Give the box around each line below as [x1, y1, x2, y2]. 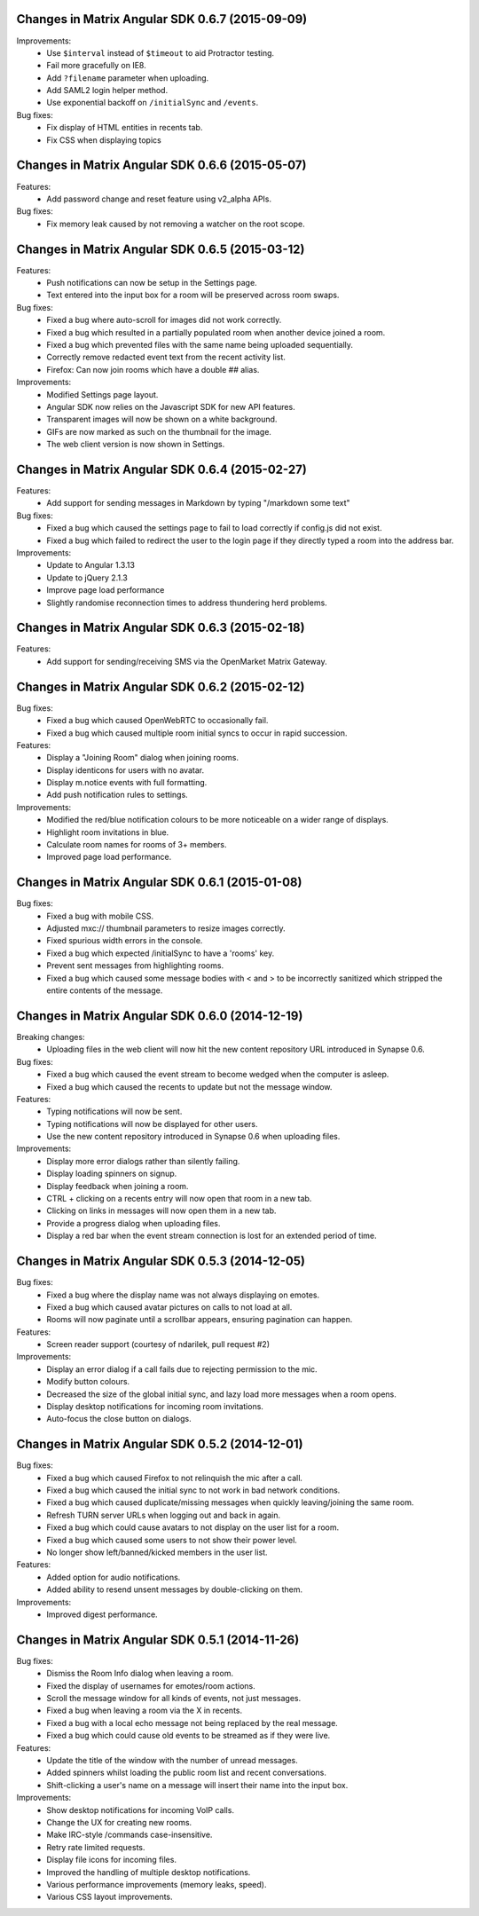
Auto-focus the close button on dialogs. [46, 1414, 192, 1424]
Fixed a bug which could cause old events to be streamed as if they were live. [46, 1731, 331, 1741]
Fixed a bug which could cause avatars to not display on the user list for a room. [46, 1522, 340, 1533]
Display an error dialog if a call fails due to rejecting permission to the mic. [46, 1363, 318, 1375]
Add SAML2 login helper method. [46, 85, 169, 96]
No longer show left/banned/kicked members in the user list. [46, 1547, 268, 1557]
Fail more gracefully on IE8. [46, 60, 146, 71]
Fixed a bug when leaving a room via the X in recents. [46, 1705, 243, 1716]
